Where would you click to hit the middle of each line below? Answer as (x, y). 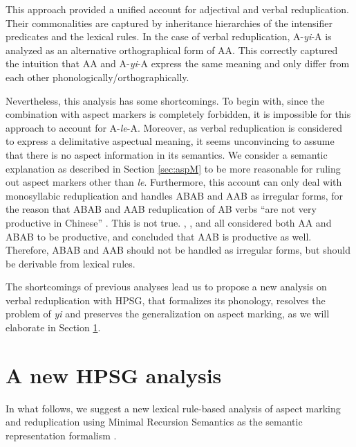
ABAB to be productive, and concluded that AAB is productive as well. (159, 236)
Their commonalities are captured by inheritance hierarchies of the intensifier (169, 23)
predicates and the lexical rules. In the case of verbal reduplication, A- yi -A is (169, 36)
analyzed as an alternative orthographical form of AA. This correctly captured (172, 50)
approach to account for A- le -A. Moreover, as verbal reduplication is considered (174, 127)
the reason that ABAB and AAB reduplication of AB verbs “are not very (161, 209)
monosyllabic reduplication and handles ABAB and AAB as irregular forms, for (175, 195)
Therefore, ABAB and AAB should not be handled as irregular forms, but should (178, 250)
